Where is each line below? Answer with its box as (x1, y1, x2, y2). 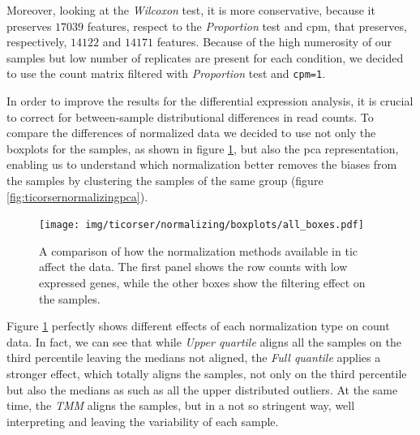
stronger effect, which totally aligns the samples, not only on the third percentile (6, 365, 407, 381)
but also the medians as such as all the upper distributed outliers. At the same (6, 381, 398, 398)
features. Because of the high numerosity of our (156, 33, 392, 50)
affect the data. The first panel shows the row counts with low (39, 258, 348, 275)
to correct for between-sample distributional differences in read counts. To (6, 108, 374, 125)
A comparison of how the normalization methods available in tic (39, 242, 358, 259)
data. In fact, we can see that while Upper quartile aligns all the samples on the (6, 333, 402, 350)
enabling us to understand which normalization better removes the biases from (6, 156, 397, 173)
